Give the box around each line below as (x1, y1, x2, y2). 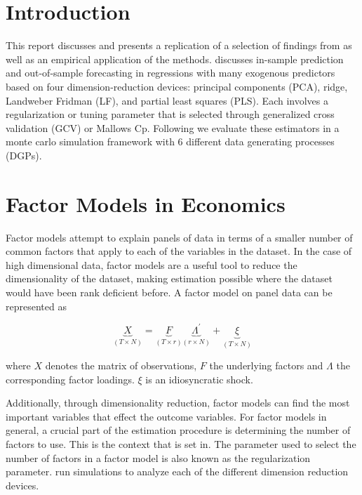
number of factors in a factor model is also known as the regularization (6, 450, 311, 465)
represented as (6, 298, 67, 313)
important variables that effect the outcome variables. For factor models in (6, 409, 327, 423)
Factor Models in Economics (6, 189, 286, 218)
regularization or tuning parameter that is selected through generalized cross (6, 107, 335, 121)
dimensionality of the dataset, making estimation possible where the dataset (6, 271, 333, 286)
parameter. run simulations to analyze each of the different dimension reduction (6, 464, 349, 479)
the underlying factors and (209, 358, 323, 373)
